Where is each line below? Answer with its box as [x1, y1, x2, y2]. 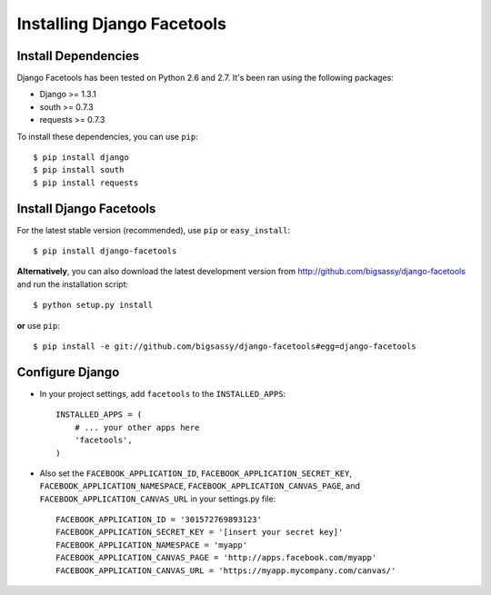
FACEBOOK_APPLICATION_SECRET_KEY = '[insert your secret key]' [55, 527, 344, 538]
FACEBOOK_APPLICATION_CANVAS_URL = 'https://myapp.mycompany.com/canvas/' [55, 565, 396, 576]
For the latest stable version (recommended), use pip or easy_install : [16, 224, 291, 235]
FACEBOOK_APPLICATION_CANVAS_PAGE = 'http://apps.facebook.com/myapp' [55, 552, 377, 563]
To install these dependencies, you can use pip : [16, 131, 199, 142]
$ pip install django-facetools [33, 246, 177, 256]
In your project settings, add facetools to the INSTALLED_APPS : [39, 388, 286, 399]
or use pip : [16, 320, 61, 331]
